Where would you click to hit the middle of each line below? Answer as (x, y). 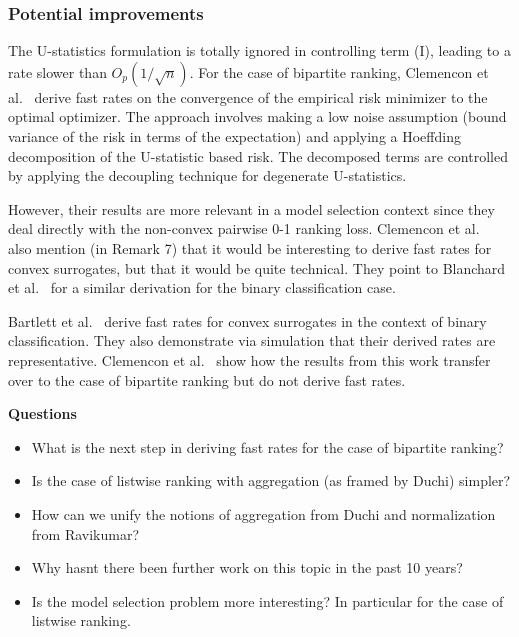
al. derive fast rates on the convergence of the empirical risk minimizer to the (248, 96)
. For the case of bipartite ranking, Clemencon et (339, 71)
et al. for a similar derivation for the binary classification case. (202, 287)
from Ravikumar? (85, 533)
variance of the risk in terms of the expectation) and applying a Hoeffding (234, 136)
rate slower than (57, 71)
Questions (42, 413)
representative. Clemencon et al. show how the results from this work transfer (249, 359)
